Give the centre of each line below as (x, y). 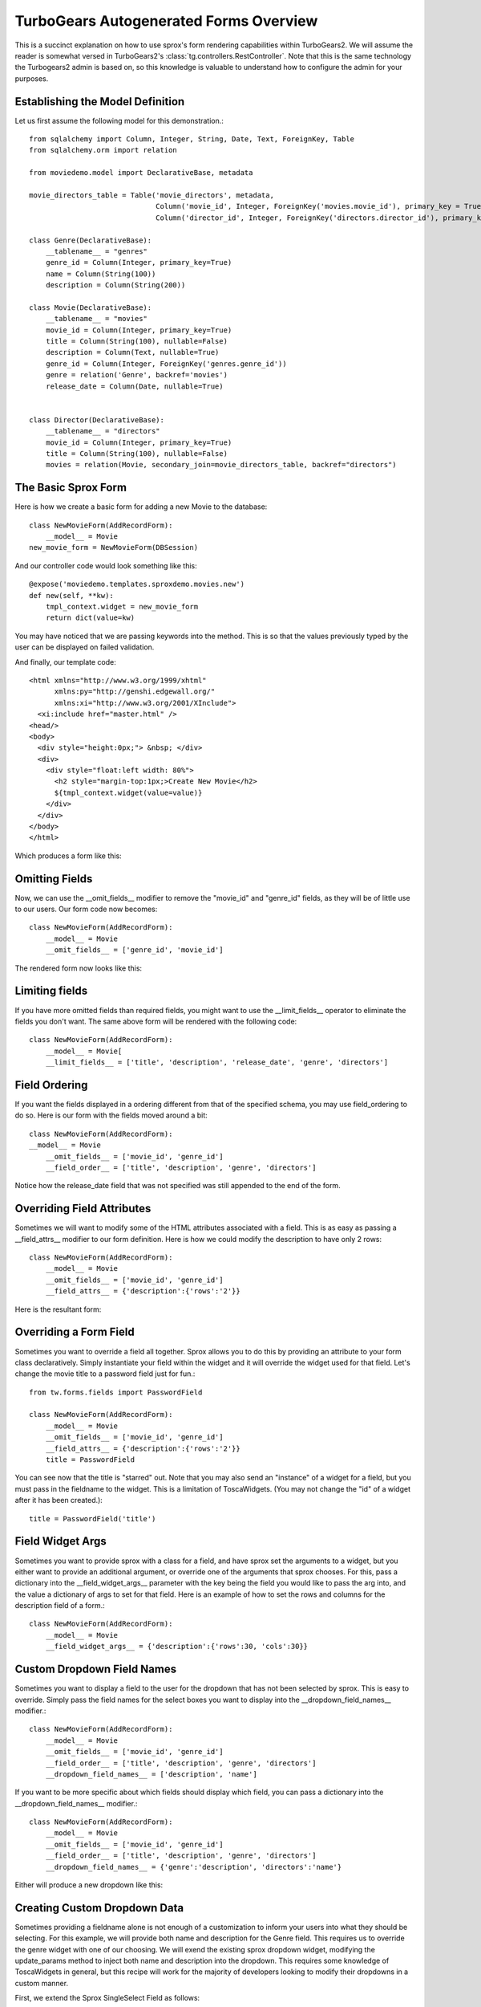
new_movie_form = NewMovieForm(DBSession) (114, 548)
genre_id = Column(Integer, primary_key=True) (139, 263)
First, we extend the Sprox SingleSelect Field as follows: (107, 1998)
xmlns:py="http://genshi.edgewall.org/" (135, 692)
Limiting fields (51, 991)
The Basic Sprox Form (71, 488)
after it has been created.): (59, 1500)
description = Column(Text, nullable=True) (132, 352)
